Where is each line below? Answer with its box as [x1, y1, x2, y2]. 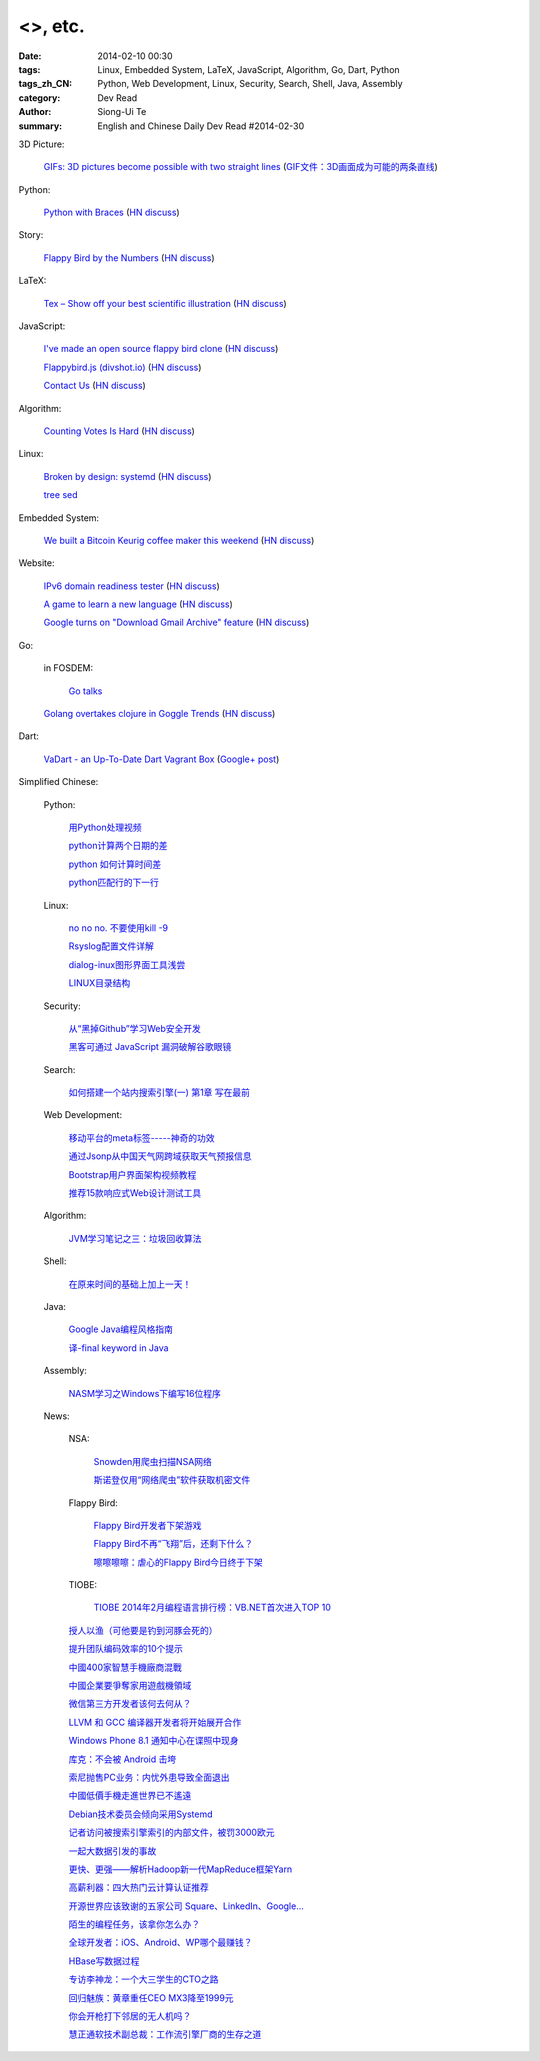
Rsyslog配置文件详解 [68, 940, 155, 952]
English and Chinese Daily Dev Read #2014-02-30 [97, 120, 305, 132]
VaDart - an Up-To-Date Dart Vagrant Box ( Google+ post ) [43, 753, 280, 765]
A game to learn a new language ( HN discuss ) [43, 598, 234, 610]
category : [18, 91, 61, 104]
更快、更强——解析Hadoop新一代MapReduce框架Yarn [68, 1863, 293, 1875]
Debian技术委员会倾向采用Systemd [68, 1808, 214, 1820]
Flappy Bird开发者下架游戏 [93, 1519, 202, 1531]
